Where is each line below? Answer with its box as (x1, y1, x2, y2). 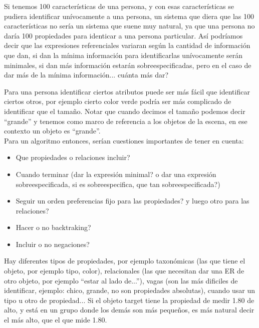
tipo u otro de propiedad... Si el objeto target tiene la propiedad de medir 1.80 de (4, 294, 254, 305)
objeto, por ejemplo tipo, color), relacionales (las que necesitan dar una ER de (4, 265, 244, 276)
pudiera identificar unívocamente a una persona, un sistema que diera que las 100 (4, 10, 254, 21)
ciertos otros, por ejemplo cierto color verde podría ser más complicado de (4, 96, 231, 106)
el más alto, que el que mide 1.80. (4, 314, 107, 325)
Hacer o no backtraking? (16, 222, 91, 232)
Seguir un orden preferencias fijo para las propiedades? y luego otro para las (16, 195, 249, 206)
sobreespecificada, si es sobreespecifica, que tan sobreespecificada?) (16, 178, 220, 189)
